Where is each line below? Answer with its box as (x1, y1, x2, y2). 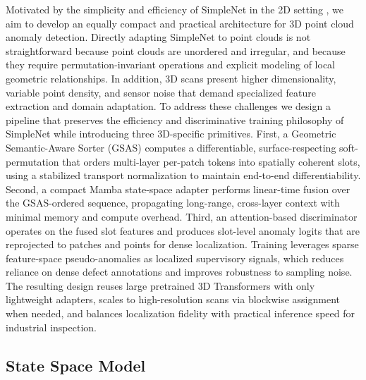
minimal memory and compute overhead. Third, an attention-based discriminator (6, 209, 358, 223)
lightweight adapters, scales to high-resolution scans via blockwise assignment (6, 292, 341, 307)
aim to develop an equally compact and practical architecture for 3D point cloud (6, 16, 354, 30)
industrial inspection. (6, 319, 97, 334)
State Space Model (6, 354, 146, 376)
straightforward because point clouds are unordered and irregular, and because (6, 43, 346, 58)
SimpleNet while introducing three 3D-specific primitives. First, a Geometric (6, 126, 336, 141)
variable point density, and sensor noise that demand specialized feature (6, 85, 316, 99)
